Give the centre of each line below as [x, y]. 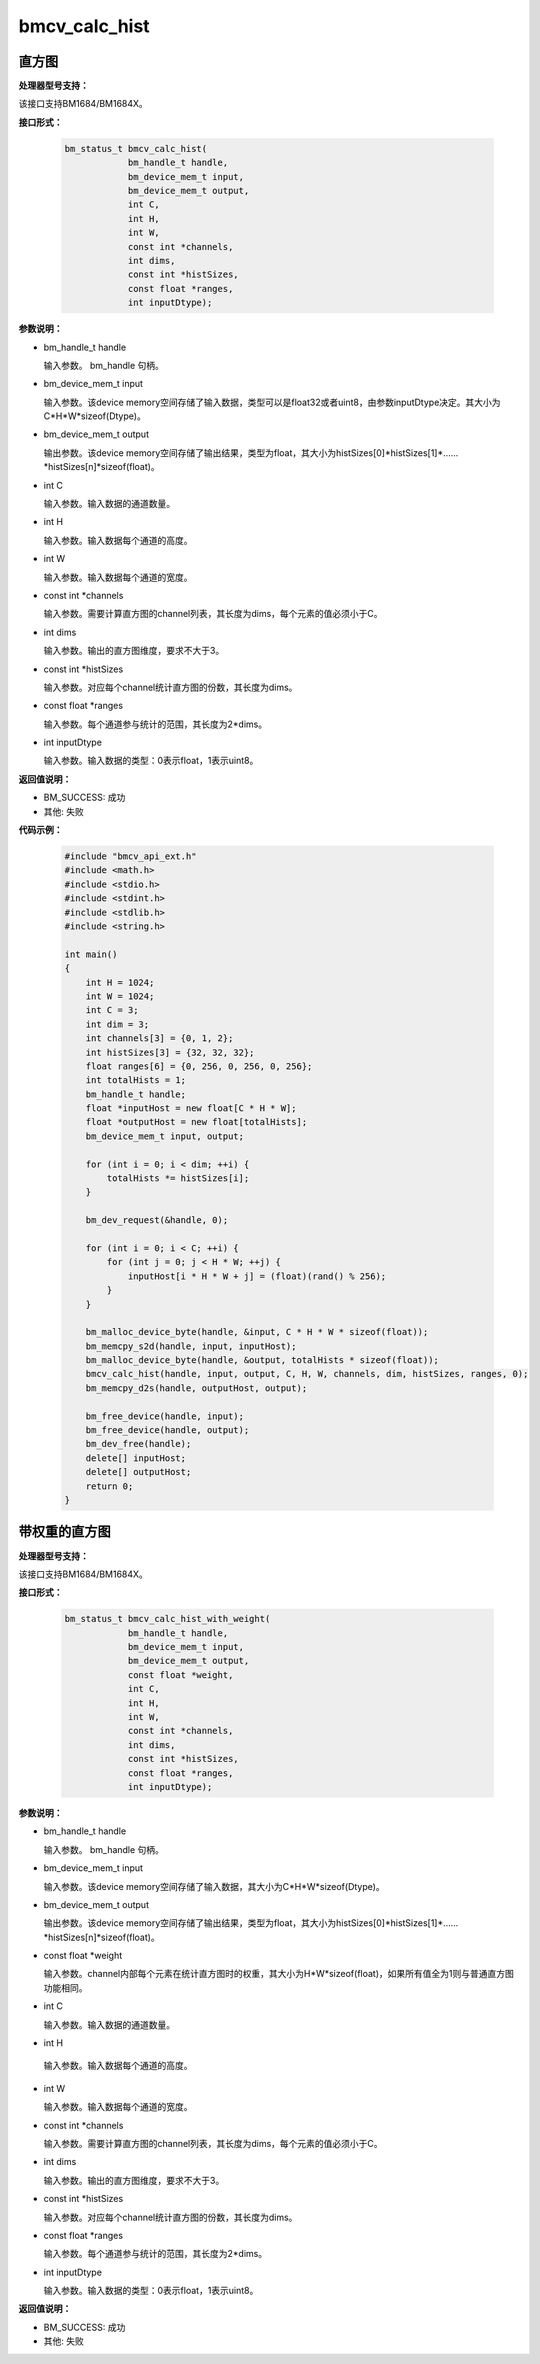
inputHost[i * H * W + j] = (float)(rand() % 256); [257, 1276]
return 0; [109, 1486]
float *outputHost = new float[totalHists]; [196, 1122]
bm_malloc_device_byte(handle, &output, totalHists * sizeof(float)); [262, 1360]
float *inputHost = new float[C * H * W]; [191, 1108]
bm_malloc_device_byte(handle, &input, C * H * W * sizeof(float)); [257, 1332]
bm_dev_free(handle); [138, 1444]
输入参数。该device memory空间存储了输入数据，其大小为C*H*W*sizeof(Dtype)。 [214, 1886]
